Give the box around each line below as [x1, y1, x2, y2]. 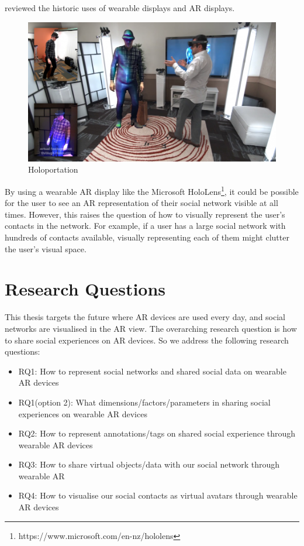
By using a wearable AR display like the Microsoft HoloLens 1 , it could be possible [5, 184, 299, 197]
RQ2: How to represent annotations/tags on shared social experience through [18, 427, 296, 439]
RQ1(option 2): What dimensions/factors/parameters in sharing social [18, 396, 271, 408]
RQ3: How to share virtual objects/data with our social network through [18, 458, 280, 471]
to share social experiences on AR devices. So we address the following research [5, 334, 289, 346]
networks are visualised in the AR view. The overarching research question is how [5, 322, 297, 334]
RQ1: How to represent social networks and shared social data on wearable [18, 365, 286, 377]
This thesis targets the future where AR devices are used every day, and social [5, 311, 285, 323]
